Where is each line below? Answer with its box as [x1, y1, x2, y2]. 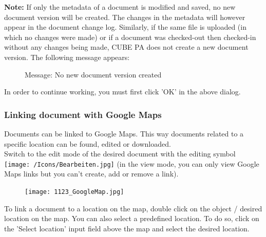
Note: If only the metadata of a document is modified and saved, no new [4, 2, 236, 12]
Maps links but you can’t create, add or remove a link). [4, 168, 179, 179]
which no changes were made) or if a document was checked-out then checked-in [4, 31, 256, 42]
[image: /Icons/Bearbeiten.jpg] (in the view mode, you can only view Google [4, 158, 259, 169]
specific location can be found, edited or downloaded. [4, 138, 171, 149]
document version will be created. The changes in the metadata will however [4, 11, 245, 22]
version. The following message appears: [4, 51, 130, 62]
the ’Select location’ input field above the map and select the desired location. [4, 223, 250, 233]
